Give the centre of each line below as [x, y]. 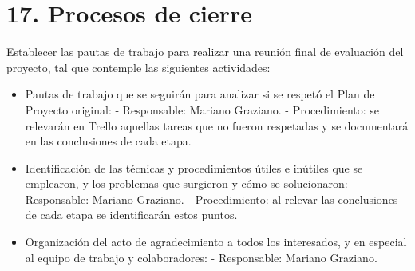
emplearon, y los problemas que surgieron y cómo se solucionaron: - [190, 183]
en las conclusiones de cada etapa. [108, 141]
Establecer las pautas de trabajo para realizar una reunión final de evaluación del [205, 52]
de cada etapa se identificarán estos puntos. [131, 215]
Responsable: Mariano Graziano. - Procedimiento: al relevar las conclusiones [211, 199]
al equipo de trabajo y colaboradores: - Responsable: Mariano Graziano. [201, 257]
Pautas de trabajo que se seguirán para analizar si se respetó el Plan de [200, 94]
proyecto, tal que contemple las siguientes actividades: [138, 67]
